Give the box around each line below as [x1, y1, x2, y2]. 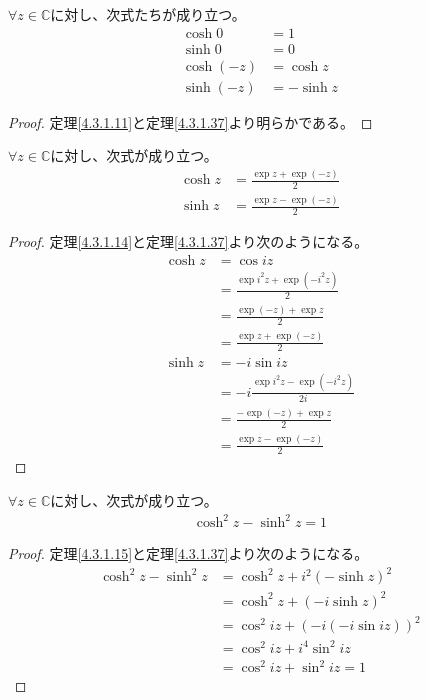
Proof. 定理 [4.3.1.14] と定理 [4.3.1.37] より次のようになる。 [8, 231, 369, 252]
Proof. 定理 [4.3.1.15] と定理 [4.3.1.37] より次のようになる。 [8, 543, 369, 564]
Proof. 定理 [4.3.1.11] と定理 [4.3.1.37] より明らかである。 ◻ [8, 111, 373, 132]
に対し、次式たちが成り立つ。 [50, 4, 246, 24]
